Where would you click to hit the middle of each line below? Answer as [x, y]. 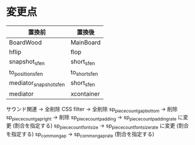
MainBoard [85, 42]
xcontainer [85, 93]
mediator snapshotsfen [37, 83]
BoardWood [26, 42]
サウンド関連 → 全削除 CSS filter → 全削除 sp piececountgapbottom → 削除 [92, 109]
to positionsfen [26, 73]
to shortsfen [84, 73]
